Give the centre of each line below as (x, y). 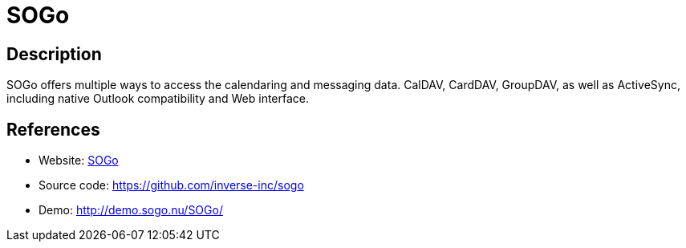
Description (54, 54)
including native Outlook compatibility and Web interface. (158, 99)
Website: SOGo (79, 161)
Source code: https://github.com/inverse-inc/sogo (171, 185)
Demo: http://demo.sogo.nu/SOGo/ (131, 210)
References (53, 129)
